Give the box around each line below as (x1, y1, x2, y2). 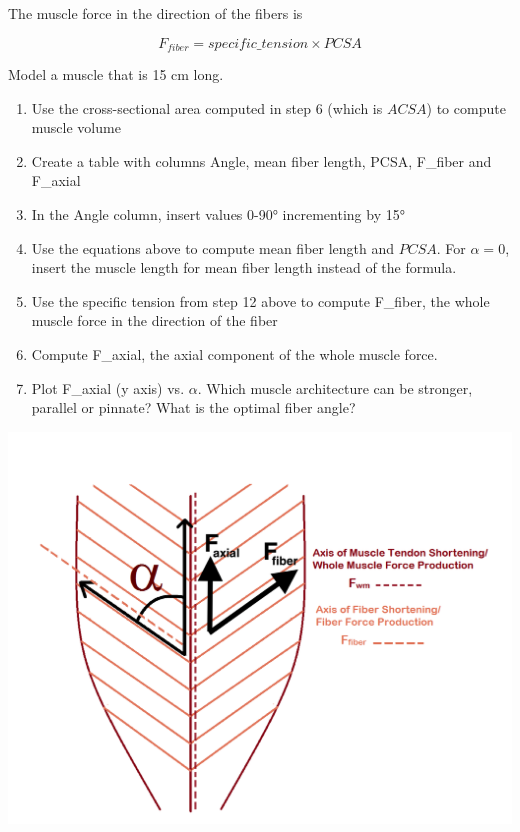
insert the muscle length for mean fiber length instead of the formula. (31, 257, 457, 278)
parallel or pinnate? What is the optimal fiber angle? (31, 397, 356, 418)
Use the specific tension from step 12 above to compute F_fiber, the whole (31, 290, 490, 311)
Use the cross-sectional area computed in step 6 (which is (31, 97, 383, 118)
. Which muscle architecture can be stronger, (197, 377, 473, 398)
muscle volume (31, 117, 121, 138)
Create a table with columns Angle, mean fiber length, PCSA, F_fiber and (31, 150, 492, 171)
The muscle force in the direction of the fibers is (8, 3, 303, 23)
